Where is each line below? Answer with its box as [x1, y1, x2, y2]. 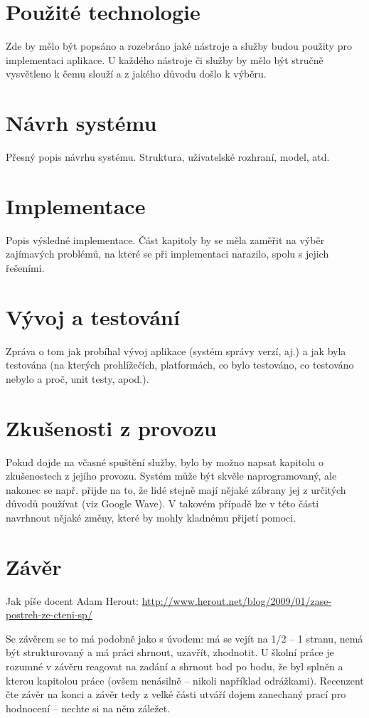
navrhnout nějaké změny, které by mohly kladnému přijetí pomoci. [6, 510, 296, 524]
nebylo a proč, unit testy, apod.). [6, 371, 149, 386]
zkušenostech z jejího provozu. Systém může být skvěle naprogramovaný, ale [6, 468, 337, 483]
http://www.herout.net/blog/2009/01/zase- [141, 593, 332, 608]
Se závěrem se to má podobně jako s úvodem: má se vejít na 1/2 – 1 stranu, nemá [6, 630, 363, 645]
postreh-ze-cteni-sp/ [6, 607, 92, 622]
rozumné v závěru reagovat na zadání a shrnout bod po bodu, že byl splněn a [6, 659, 343, 674]
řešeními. [6, 260, 45, 275]
